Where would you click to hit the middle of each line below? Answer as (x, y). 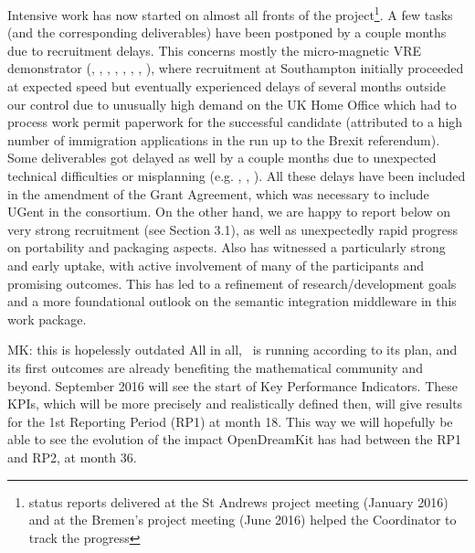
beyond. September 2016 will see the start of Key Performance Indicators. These (232, 385)
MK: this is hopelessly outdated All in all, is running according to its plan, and (232, 350)
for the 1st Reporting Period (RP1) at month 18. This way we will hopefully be (230, 421)
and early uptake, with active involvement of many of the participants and (216, 265)
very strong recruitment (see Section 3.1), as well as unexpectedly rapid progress (233, 229)
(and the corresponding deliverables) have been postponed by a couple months (227, 32)
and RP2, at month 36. (72, 457)
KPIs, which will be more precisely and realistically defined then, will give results (235, 404)
